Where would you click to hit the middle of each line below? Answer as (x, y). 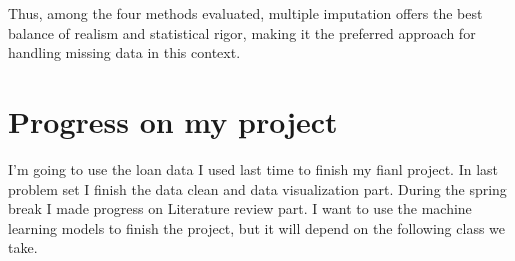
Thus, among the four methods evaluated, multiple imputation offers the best (245, 13)
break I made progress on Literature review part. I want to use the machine (240, 208)
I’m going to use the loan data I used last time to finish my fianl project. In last (253, 168)
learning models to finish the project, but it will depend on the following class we (257, 227)
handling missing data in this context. (124, 52)
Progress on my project (173, 120)
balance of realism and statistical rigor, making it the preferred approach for (242, 32)
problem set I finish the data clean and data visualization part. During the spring (257, 188)
